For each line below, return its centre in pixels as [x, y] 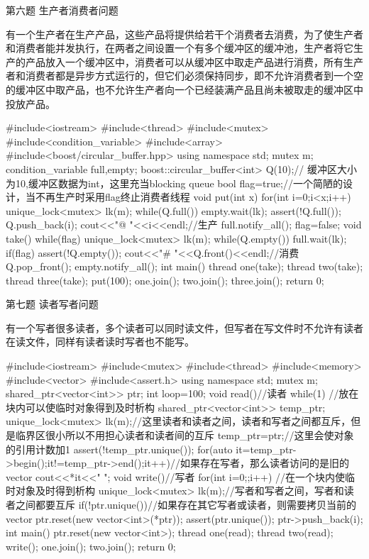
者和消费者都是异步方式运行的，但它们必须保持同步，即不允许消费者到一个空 [184, 76]
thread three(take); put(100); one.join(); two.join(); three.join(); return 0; [165, 280]
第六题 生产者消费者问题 [62, 10]
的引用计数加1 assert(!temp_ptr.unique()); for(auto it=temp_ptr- [151, 449]
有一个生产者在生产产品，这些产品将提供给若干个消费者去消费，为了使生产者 [184, 34]
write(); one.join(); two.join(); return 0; [91, 546]
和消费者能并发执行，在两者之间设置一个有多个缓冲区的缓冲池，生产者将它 [180, 48]
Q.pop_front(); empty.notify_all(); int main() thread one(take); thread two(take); [184, 266]
